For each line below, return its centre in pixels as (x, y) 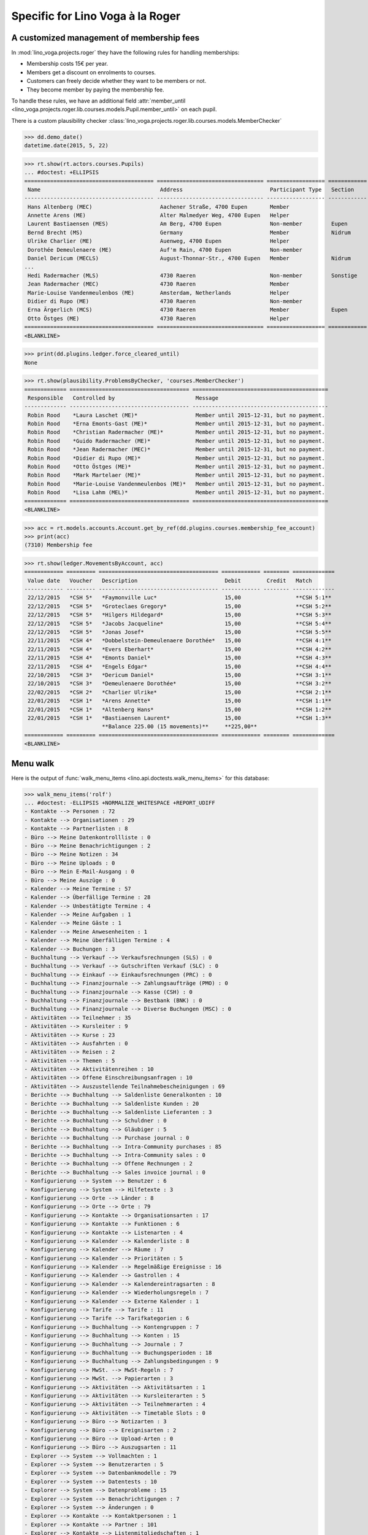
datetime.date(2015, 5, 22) (66, 146)
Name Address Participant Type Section (191, 189)
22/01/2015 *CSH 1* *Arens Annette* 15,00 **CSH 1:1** (180, 701)
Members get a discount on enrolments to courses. (91, 72)
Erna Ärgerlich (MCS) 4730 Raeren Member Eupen (188, 310)
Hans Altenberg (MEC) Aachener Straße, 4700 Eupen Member (159, 207)
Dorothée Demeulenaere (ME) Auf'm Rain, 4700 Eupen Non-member (165, 250)
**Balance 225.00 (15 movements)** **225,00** (179, 727)
